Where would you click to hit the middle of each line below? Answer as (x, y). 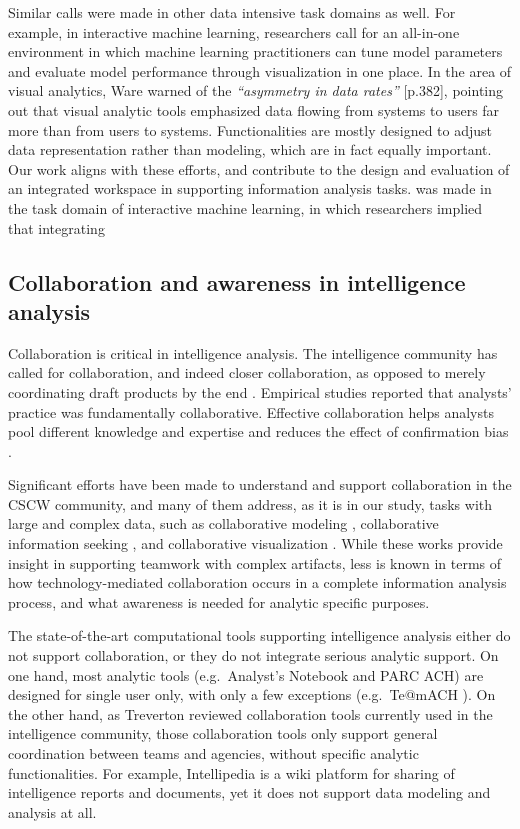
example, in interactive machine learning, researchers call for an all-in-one (234, 31)
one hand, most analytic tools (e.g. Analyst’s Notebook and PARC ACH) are (246, 674)
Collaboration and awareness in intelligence (237, 281)
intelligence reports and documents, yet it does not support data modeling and (249, 792)
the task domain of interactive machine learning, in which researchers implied (245, 207)
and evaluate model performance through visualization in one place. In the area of (260, 70)
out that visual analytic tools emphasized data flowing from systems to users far (254, 109)
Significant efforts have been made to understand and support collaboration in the (260, 484)
